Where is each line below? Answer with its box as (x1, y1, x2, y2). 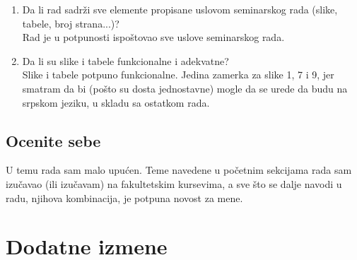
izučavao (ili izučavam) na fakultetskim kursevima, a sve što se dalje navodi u (6, 176, 342, 191)
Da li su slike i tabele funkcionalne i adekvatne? (22, 53, 229, 68)
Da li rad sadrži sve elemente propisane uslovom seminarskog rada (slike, (22, 2, 338, 16)
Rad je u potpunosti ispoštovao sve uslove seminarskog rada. (22, 30, 285, 45)
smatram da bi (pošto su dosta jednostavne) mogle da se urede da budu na (22, 81, 348, 95)
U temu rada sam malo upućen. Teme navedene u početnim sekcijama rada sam (6, 162, 352, 177)
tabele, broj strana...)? (22, 16, 119, 30)
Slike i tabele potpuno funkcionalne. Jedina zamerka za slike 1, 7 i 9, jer (22, 67, 334, 82)
